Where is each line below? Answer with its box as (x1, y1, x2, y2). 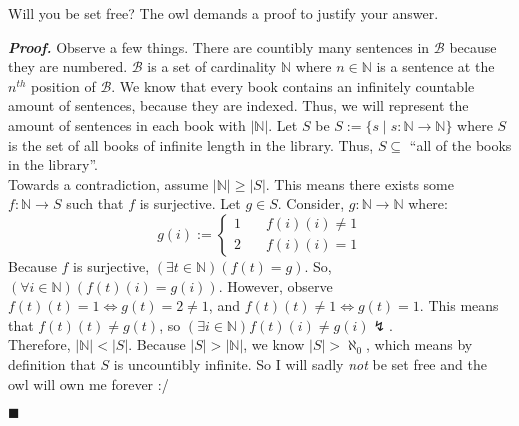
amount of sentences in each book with (8, 114, 246, 135)
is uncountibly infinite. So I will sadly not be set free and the (113, 353, 487, 374)
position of (31, 75, 96, 96)
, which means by (366, 334, 473, 355)
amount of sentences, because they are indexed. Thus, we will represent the (8, 95, 469, 116)
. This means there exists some (265, 173, 454, 194)
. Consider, (277, 193, 345, 214)
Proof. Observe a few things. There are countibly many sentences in (8, 36, 430, 57)
